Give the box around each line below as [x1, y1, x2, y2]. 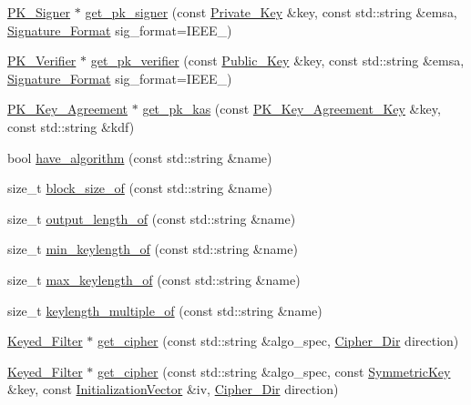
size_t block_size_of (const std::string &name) [7, 178, 272, 197]
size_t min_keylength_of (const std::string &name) [7, 239, 298, 258]
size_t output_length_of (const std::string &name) [7, 208, 296, 228]
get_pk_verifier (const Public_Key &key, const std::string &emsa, [90, 51, 465, 70]
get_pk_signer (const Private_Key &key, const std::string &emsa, [85, 3, 457, 21]
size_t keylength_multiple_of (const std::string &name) [7, 300, 323, 319]
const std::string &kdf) [7, 116, 135, 136]
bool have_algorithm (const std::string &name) [7, 147, 272, 167]
